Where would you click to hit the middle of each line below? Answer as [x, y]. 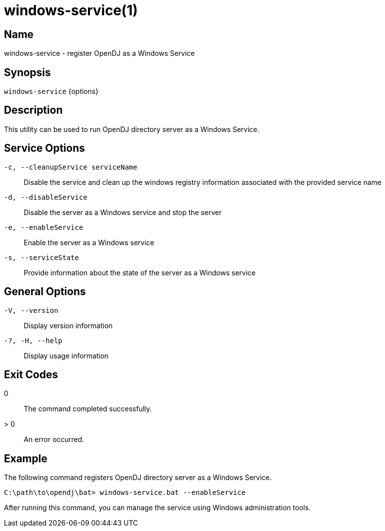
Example [26, 458]
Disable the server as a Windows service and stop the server [123, 212]
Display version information [68, 325]
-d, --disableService [46, 197]
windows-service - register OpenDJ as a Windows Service [100, 53]
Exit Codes [31, 374]
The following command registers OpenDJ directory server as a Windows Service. [138, 478]
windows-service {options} [51, 91]
